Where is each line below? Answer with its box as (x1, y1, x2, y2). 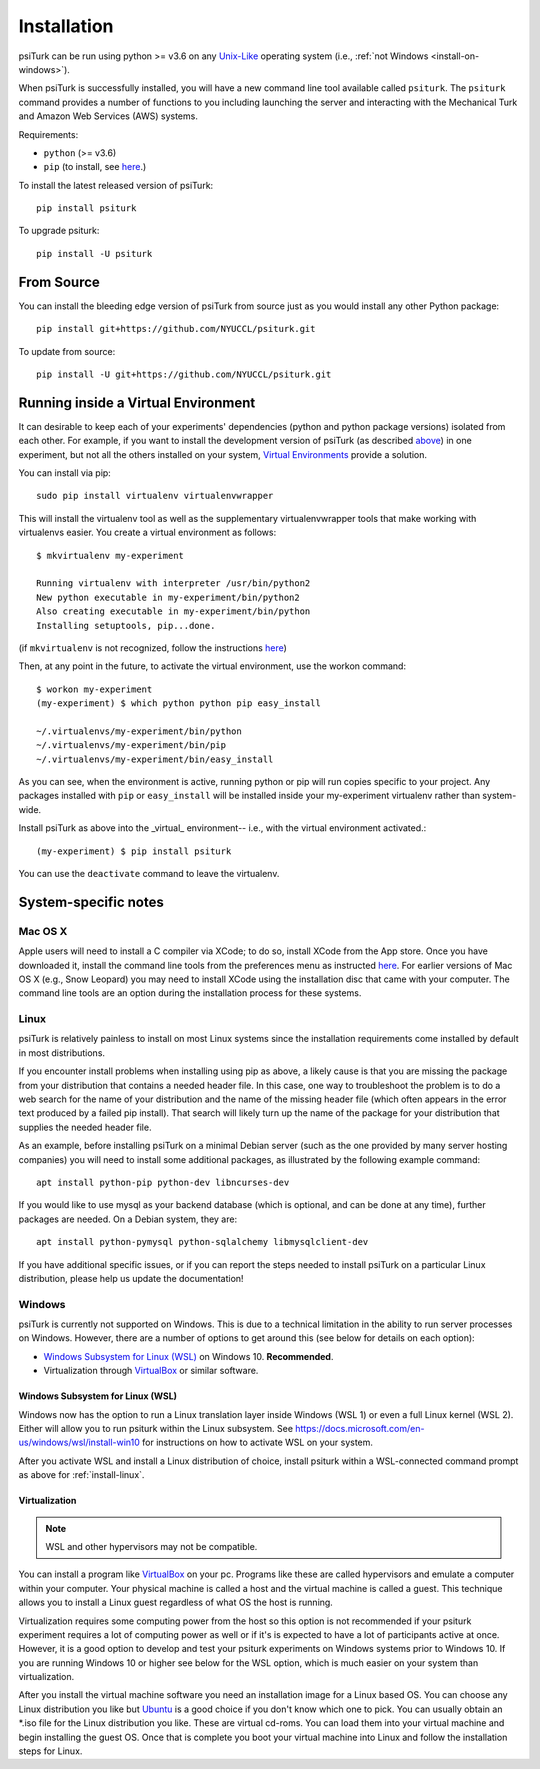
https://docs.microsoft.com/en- (295, 1423, 425, 1435)
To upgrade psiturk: (18, 225, 100, 237)
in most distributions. (18, 1046, 105, 1059)
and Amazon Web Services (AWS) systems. (18, 110, 199, 122)
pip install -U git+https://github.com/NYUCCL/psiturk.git (36, 368, 332, 380)
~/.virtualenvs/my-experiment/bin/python (36, 725, 242, 737)
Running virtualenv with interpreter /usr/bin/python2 (36, 578, 311, 589)
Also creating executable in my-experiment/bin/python (36, 606, 311, 617)
